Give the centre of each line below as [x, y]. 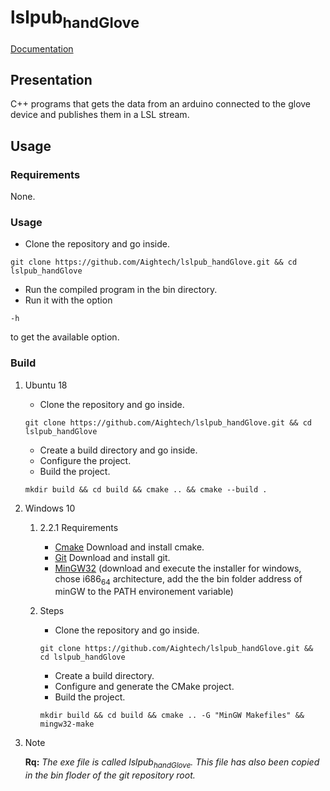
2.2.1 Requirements [79, 527]
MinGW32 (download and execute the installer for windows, [178, 568]
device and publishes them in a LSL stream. [100, 115]
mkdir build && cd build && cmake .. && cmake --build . [146, 489]
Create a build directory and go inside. [118, 450]
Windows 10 [50, 508]
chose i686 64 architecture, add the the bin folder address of [178, 579]
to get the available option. [65, 337]
